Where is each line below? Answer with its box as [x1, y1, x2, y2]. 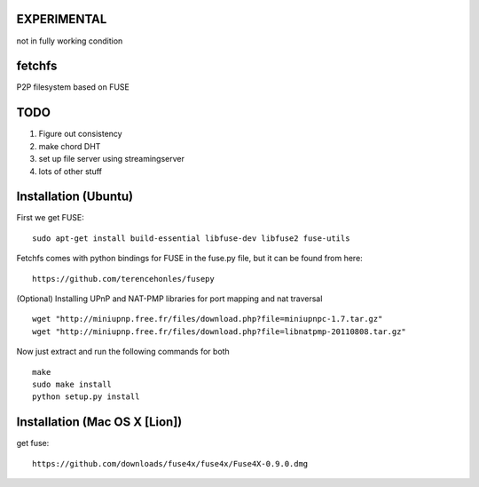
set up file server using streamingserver [38, 154, 185, 164]
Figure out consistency [38, 129, 123, 140]
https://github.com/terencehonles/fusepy [32, 274, 215, 283]
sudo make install [32, 379, 113, 389]
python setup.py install [32, 392, 140, 402]
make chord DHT [38, 140, 101, 151]
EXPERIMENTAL [16, 12, 107, 27]
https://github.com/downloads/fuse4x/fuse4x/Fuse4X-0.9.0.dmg [32, 459, 309, 468]
